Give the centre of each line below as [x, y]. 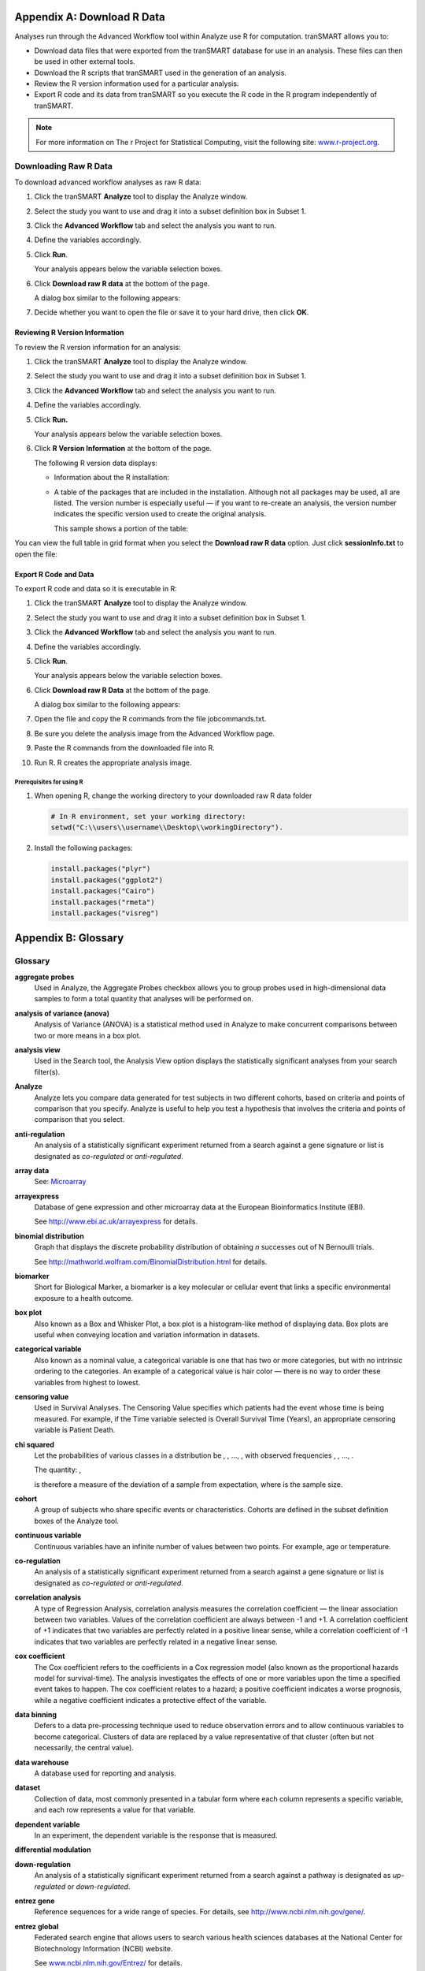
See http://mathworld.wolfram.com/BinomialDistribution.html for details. [151, 1261]
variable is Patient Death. [75, 1430]
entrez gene [35, 1901]
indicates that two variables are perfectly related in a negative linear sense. [156, 1641]
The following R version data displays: [96, 463]
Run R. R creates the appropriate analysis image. [113, 762]
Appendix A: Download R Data [90, 17]
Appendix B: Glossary [69, 938]
